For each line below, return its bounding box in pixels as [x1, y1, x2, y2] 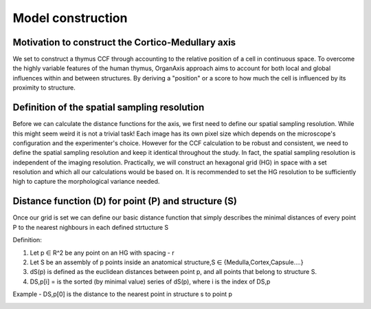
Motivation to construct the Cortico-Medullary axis [12, 36, 236, 48]
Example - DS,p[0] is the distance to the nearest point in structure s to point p [12, 290, 233, 299]
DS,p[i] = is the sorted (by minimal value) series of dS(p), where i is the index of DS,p [30, 277, 271, 286]
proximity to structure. [12, 83, 76, 92]
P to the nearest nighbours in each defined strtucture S [12, 223, 169, 231]
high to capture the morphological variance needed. [12, 178, 160, 186]
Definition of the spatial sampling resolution [12, 102, 205, 114]
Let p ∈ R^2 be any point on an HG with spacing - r [30, 248, 175, 257]
